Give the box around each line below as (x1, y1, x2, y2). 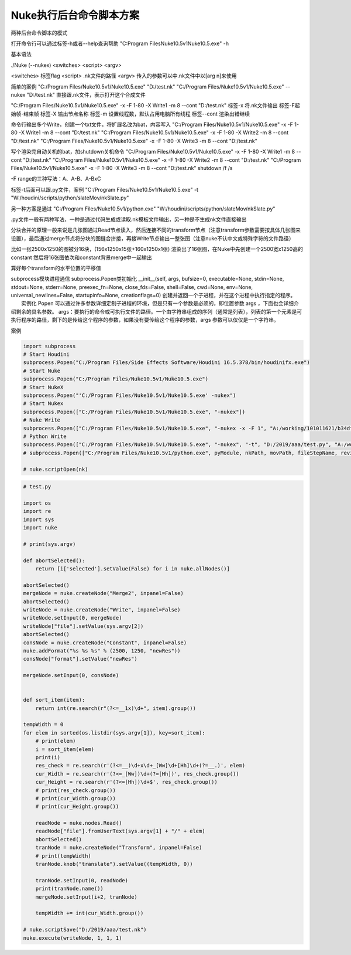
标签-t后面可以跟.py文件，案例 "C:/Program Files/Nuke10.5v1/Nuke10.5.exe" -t (11, 186, 199, 193)
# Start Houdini (23, 351, 70, 358)
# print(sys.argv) (23, 541, 76, 548)
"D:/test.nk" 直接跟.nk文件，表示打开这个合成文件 (26, 91, 146, 98)
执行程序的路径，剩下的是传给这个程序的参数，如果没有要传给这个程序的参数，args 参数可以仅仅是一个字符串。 (11, 317, 279, 324)
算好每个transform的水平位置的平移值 (11, 264, 102, 271)
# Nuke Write (23, 417, 61, 423)
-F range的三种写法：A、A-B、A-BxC (11, 175, 101, 182)
